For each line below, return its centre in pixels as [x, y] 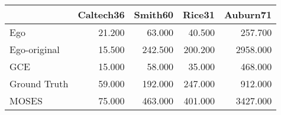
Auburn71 [248, 14]
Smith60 [154, 14]
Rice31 [199, 14]
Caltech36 [101, 14]
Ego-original [35, 49]
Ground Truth [39, 83]
